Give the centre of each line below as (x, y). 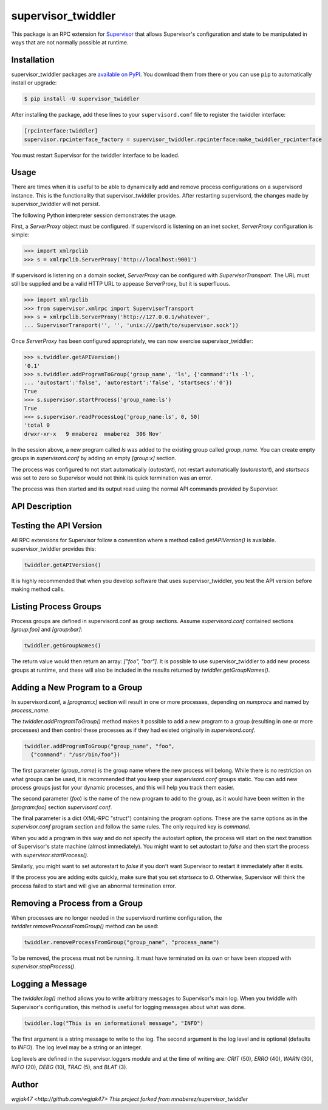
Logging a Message (49, 984)
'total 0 (37, 425)
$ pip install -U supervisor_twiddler (82, 99)
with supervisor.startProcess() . (50, 855)
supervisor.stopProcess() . (43, 967)
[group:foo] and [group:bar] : (47, 630)
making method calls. (38, 589)
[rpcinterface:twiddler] (61, 131)
